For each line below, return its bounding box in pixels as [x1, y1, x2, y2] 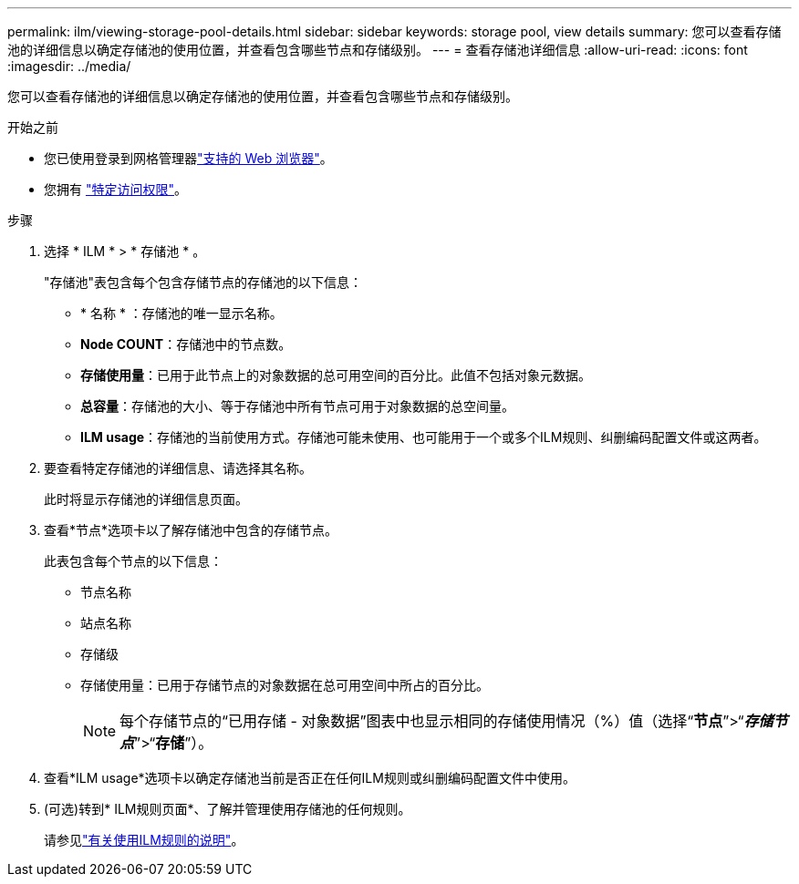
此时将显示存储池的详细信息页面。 [44, 491, 248, 507]
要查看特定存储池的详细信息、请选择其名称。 [44, 460, 312, 476]
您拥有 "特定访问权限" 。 [44, 181, 187, 197]
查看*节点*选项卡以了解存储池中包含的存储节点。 [44, 522, 338, 538]
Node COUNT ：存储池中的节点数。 [80, 336, 292, 352]
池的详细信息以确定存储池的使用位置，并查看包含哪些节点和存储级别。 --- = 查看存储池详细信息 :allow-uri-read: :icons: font [7, 42, 748, 57]
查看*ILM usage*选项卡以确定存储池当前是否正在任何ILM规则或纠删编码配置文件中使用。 [44, 770, 576, 786]
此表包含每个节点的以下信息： [44, 553, 223, 569]
